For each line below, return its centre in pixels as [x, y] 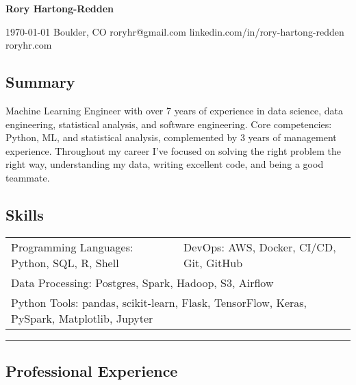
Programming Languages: [72, 247]
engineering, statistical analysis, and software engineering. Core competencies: [169, 124]
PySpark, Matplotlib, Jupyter [82, 318]
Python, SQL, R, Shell [65, 262]
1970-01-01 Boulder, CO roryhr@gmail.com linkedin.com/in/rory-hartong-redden [175, 31]
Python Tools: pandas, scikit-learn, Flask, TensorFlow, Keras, [159, 302]
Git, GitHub [213, 262]
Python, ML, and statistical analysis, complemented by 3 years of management [171, 137]
